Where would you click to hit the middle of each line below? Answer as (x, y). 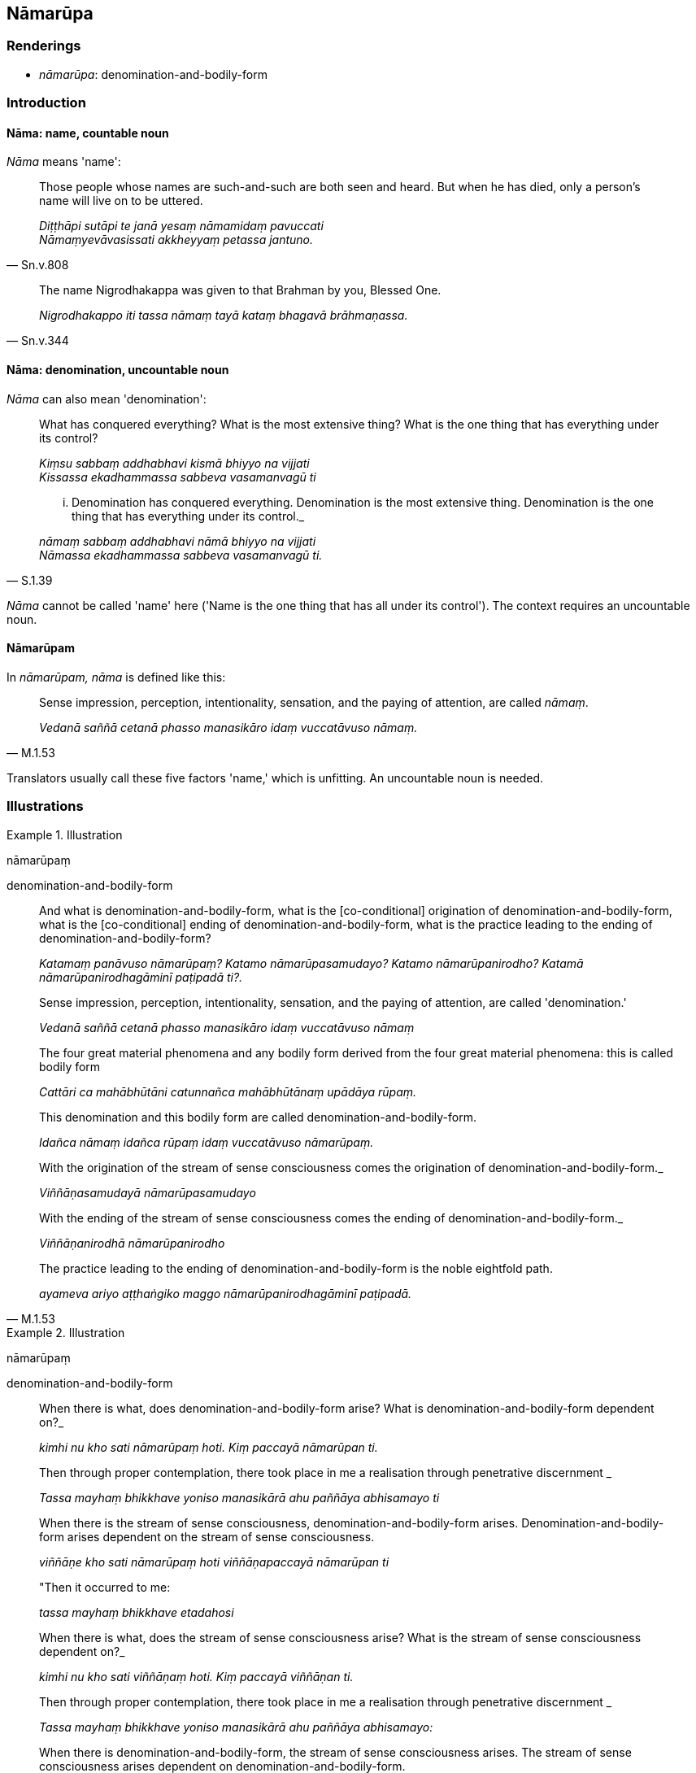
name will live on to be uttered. (121, 201)
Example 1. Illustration (65, 834)
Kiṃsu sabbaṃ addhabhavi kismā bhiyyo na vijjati (174, 463)
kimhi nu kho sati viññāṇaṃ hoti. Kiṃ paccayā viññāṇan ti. (196, 1676)
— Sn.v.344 (38, 341)
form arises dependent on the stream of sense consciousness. (207, 1536)
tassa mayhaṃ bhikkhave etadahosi (137, 1612)
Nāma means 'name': (64, 162)
